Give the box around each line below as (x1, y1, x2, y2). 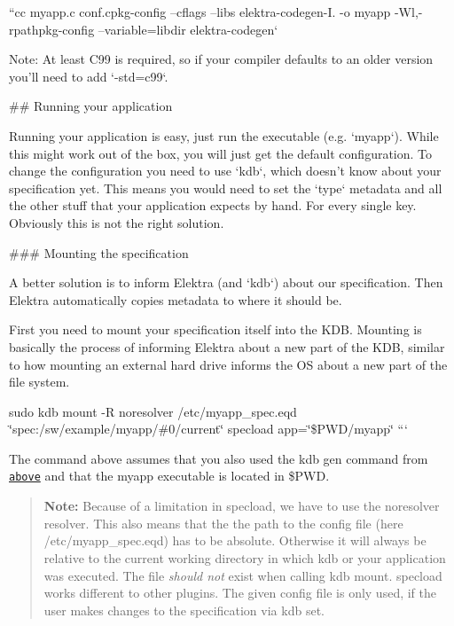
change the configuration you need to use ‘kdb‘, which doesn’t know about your (9, 161, 442, 180)
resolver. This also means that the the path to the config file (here (43, 513, 403, 532)
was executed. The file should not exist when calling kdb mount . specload (43, 566, 442, 584)
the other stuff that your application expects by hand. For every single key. (9, 196, 417, 215)
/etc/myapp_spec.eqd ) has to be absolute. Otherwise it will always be (43, 531, 427, 550)
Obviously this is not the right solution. (9, 213, 224, 231)
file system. (9, 372, 70, 391)
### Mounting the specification (9, 243, 189, 262)
